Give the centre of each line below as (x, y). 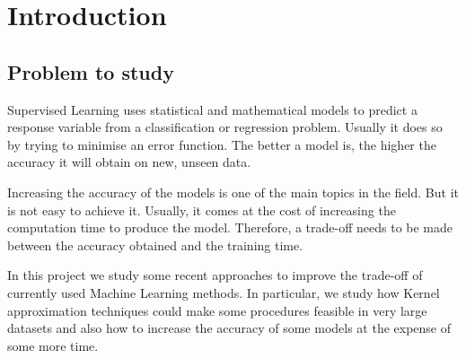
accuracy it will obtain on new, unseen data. (129, 162)
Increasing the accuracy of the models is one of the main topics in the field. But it (233, 192)
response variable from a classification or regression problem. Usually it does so (225, 127)
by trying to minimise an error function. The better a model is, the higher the (222, 144)
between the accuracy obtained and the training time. (155, 244)
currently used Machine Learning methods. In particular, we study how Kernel (224, 292)
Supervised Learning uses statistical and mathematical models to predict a (212, 109)
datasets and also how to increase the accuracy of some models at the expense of (229, 328)
